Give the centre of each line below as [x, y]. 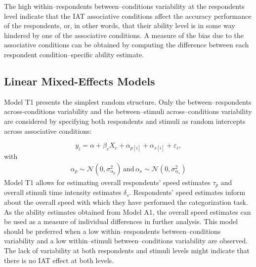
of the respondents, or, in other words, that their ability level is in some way [120, 25]
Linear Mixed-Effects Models [80, 81]
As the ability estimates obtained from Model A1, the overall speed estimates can [128, 211]
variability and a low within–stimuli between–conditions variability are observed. [126, 241]
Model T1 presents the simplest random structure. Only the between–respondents [128, 101]
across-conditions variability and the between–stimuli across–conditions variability [128, 111]
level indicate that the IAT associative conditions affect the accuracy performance [128, 16]
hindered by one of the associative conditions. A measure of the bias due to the [124, 35]
